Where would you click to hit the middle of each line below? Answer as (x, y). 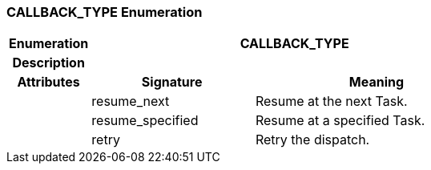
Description (48, 63)
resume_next (131, 101)
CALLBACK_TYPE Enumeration (105, 12)
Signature (172, 82)
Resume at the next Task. (331, 101)
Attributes (48, 82)
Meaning (377, 82)
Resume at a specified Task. (340, 121)
